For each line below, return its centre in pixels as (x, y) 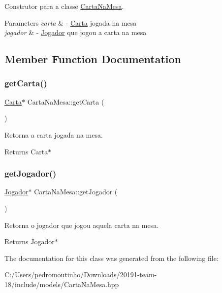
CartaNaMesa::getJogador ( (76, 192)
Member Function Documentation (93, 59)
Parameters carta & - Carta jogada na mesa (71, 22)
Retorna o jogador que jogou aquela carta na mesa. (82, 225)
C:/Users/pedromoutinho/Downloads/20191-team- (81, 275)
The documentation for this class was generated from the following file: (111, 258)
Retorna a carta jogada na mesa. (54, 134)
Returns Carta (26, 151)
